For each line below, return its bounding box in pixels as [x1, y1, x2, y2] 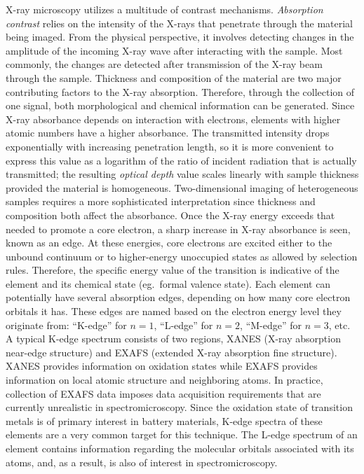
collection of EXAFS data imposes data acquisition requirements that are [6, 386, 321, 400]
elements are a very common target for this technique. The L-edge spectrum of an [6, 427, 358, 442]
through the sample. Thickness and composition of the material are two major [6, 70, 342, 85]
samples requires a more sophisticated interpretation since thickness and [6, 194, 316, 209]
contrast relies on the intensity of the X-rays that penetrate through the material [6, 15, 353, 30]
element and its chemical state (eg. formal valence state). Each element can [6, 276, 331, 291]
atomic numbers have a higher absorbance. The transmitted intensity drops [6, 125, 330, 140]
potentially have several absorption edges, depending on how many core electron [6, 290, 351, 305]
